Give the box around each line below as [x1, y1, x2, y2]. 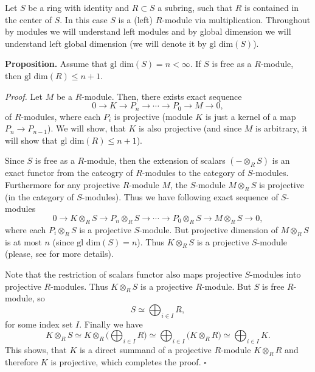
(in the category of [5, 190, 74, 203]
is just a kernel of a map [205, 110, 296, 122]
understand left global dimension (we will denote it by [5, 37, 207, 49]
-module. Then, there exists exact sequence [81, 89, 242, 102]
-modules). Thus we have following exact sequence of [81, 190, 279, 203]
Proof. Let [5, 89, 43, 102]
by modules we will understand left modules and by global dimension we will [5, 25, 291, 38]
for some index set [5, 317, 73, 330]
